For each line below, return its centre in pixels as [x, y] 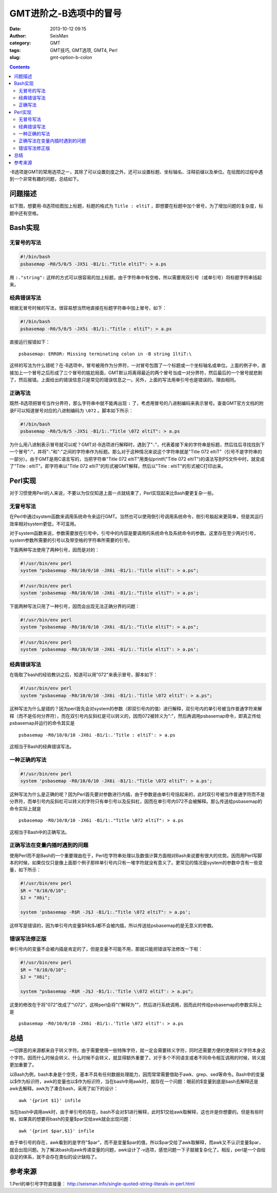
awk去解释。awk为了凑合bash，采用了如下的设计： [64, 1089]
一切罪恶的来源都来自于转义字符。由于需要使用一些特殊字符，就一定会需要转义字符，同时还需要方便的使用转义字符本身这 [137, 1050]
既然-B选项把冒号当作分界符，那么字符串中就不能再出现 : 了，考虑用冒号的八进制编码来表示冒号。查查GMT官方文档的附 [137, 403]
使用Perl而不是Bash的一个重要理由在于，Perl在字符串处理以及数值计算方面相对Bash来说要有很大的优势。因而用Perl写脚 [136, 855]
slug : [15, 57]
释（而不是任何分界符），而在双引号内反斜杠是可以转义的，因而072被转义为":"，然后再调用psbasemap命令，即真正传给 [135, 716]
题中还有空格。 [25, 213]
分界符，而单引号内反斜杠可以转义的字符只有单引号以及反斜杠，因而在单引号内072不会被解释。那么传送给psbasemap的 [136, 801]
